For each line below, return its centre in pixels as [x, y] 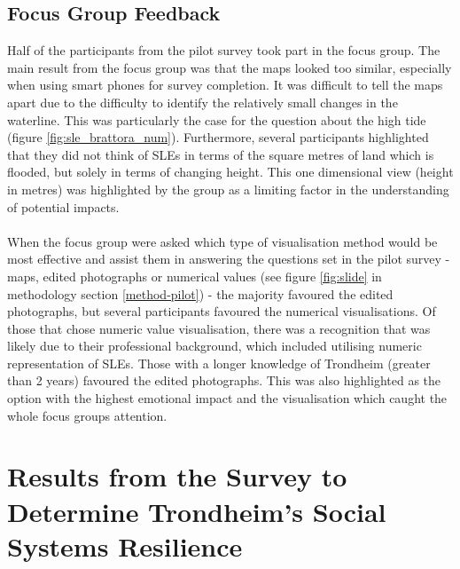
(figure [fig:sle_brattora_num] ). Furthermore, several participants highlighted [218, 137]
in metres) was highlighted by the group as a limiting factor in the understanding [228, 189]
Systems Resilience [125, 545]
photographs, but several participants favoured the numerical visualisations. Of [222, 311]
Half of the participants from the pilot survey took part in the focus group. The [224, 50]
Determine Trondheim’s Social [197, 511]
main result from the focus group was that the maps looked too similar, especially [230, 67]
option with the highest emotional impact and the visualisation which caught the [227, 398]
